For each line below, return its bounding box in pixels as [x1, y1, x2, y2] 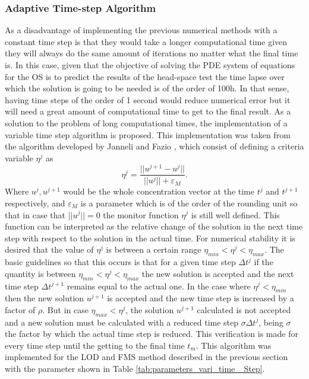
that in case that [5, 208, 65, 221]
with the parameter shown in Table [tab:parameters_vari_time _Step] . [5, 362, 265, 375]
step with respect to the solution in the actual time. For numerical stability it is [5, 231, 296, 244]
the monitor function [103, 208, 179, 221]
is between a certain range [106, 243, 201, 256]
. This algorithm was [196, 339, 272, 351]
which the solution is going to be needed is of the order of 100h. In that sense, [5, 82, 289, 94]
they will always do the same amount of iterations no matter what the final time [5, 47, 298, 59]
